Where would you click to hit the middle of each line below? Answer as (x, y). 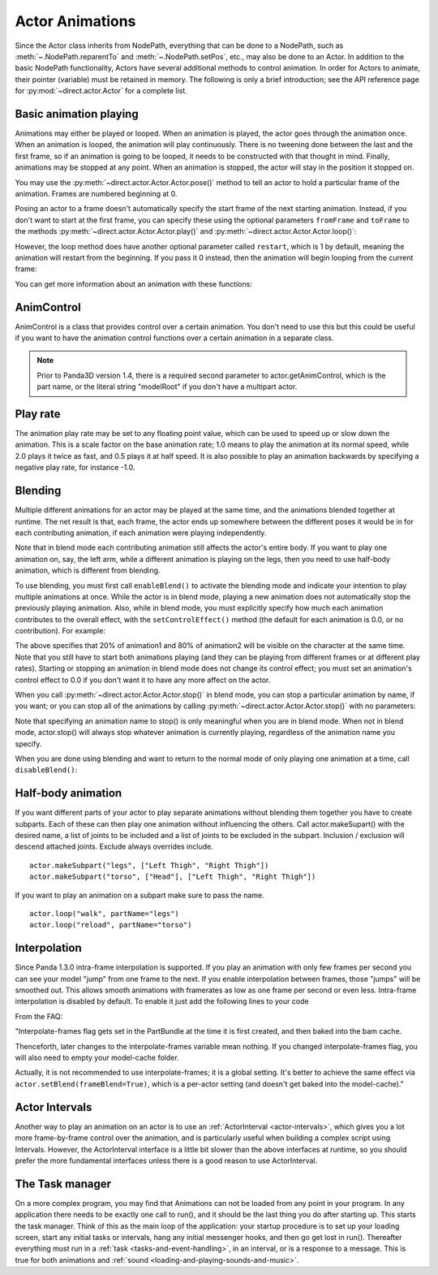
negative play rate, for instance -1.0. (75, 468)
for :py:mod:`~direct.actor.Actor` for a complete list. (101, 91)
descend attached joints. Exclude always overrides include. (114, 847)
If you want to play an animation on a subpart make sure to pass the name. (140, 895)
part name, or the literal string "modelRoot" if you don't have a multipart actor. (167, 387)
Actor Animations (75, 21)
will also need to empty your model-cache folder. (97, 1058)
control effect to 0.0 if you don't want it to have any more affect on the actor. (143, 680)
